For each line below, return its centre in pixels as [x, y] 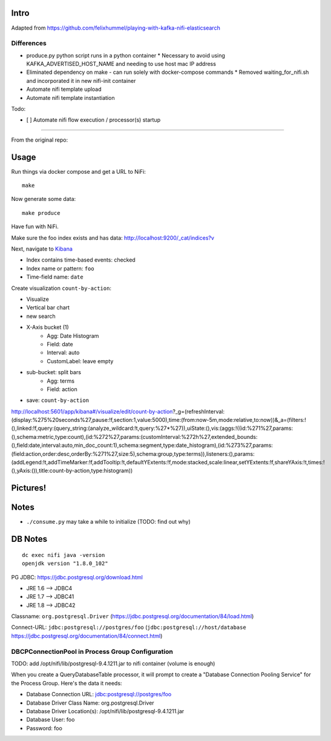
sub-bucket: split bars [54, 372]
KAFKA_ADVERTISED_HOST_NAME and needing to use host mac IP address [121, 64]
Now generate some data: [44, 199]
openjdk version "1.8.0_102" [65, 564]
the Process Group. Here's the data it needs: [67, 683]
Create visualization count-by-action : [61, 288]
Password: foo [44, 728]
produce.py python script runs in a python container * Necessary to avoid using [126, 55]
